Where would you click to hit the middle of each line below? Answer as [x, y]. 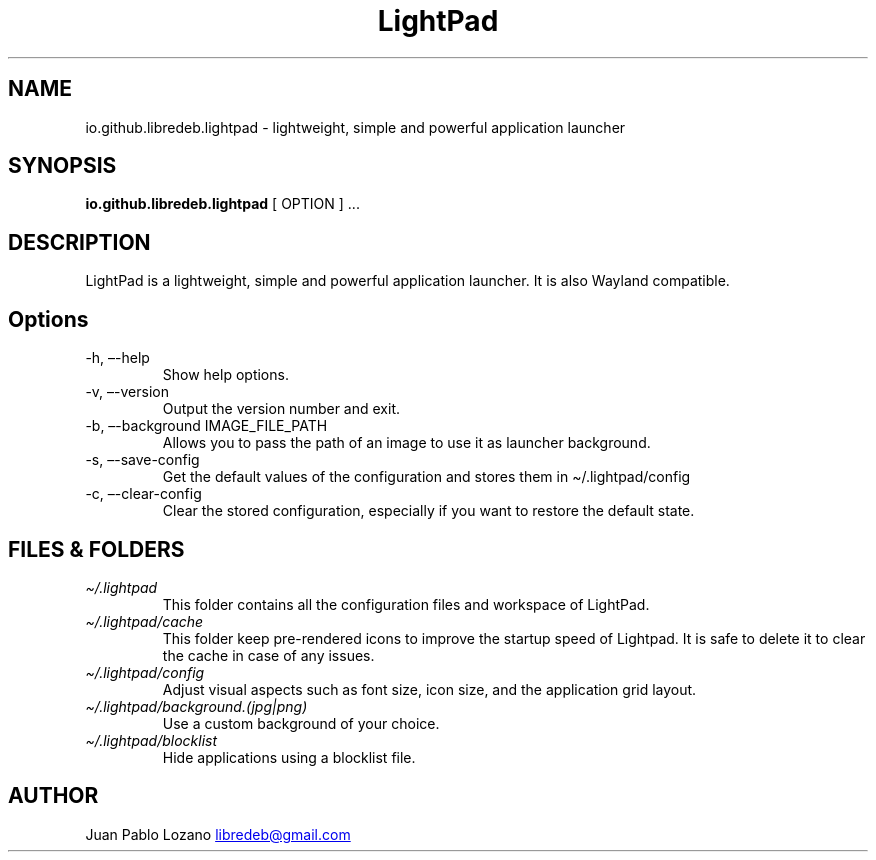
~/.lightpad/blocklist [151, 740]
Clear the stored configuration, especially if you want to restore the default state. [428, 511]
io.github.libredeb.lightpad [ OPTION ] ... [222, 204]
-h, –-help [117, 358]
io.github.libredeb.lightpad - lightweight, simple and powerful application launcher [355, 127]
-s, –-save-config [142, 460]
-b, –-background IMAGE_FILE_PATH [206, 426]
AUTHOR [53, 796]
